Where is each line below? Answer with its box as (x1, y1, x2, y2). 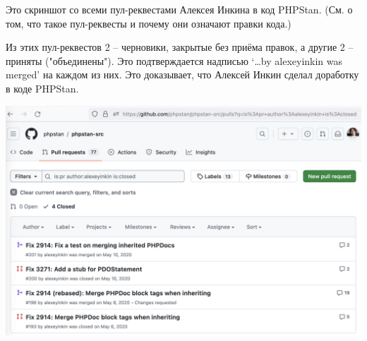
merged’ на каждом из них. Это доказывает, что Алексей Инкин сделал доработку (6, 67, 359, 82)
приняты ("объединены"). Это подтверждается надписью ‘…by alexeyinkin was (6, 53, 343, 68)
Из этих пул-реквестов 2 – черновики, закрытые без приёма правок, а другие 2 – (6, 40, 354, 54)
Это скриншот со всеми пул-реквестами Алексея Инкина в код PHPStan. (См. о (6, 2, 353, 16)
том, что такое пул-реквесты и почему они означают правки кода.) (6, 16, 291, 30)
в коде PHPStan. (6, 80, 79, 95)
